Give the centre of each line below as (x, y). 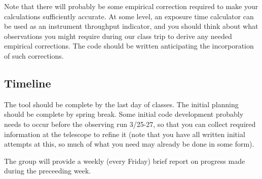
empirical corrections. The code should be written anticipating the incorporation (129, 46)
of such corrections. (34, 55)
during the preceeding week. (48, 171)
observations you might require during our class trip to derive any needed (118, 36)
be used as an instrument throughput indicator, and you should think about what (131, 26)
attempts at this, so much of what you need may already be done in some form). (129, 144)
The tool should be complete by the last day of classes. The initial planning (121, 104)
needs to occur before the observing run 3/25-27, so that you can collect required (130, 124)
